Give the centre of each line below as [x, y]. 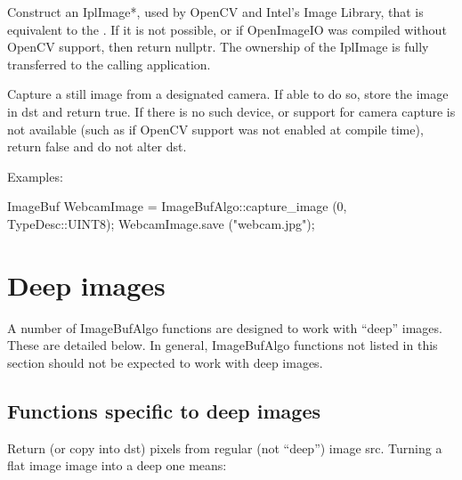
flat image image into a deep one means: [117, 465]
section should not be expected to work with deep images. [165, 362]
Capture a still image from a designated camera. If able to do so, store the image [228, 94]
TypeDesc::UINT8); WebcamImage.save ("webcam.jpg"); [161, 223]
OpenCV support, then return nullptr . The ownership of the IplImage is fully [218, 47]
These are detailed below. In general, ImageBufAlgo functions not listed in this [223, 345]
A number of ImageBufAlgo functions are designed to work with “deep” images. [225, 327]
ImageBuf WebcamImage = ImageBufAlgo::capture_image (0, [177, 206]
